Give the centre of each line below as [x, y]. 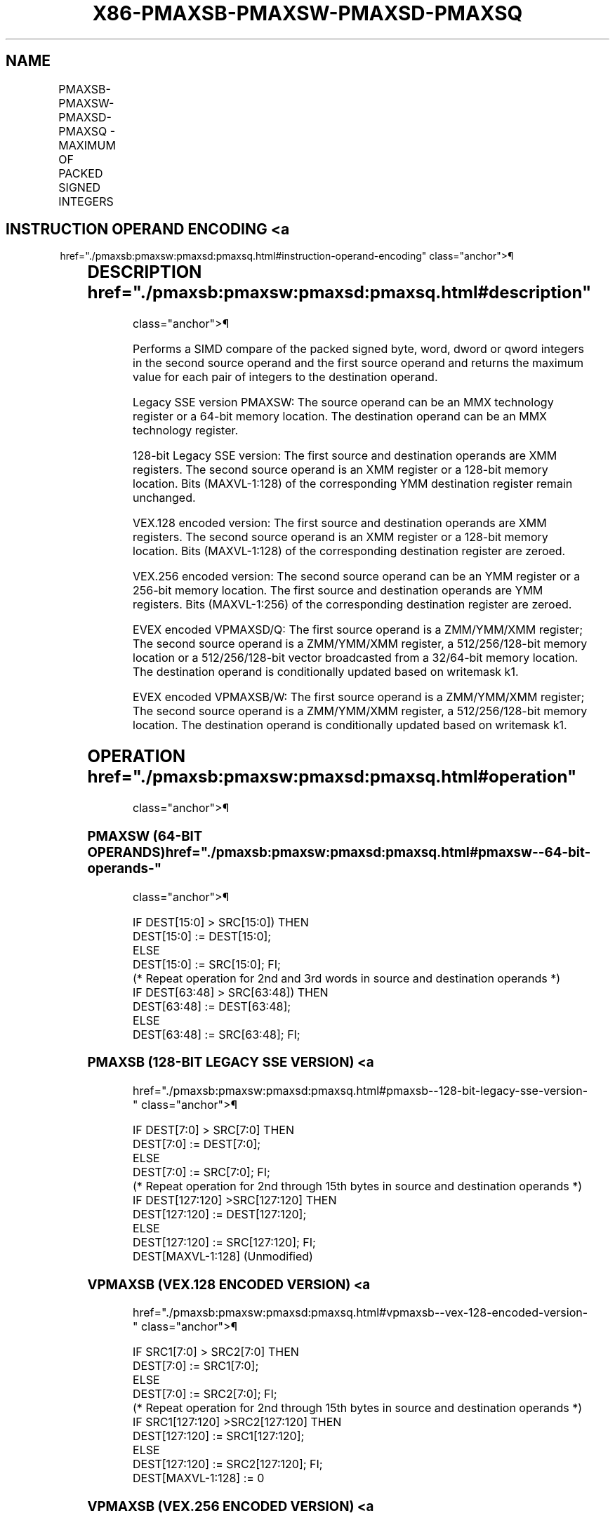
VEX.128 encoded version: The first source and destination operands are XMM [340, 523]
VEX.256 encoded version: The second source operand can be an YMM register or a [357, 577]
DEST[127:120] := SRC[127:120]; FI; [224, 1243]
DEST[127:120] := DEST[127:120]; [220, 1214]
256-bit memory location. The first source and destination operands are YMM [338, 591]
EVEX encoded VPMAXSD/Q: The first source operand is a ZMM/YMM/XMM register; [358, 630]
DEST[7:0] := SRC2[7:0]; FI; [205, 1394]
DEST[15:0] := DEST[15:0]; [202, 936]
